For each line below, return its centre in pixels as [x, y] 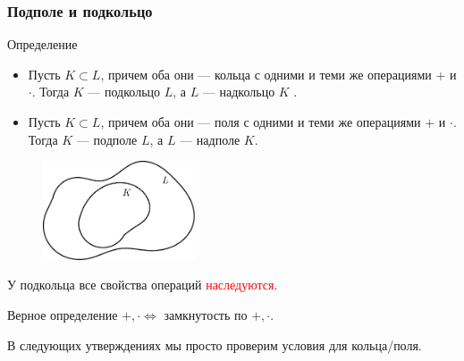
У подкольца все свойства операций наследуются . [143, 285]
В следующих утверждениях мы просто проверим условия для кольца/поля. [215, 344]
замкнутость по [206, 315]
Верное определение [63, 315]
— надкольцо [239, 92]
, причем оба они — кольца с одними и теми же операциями [266, 74]
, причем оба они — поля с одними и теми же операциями [261, 122]
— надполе [210, 139]
